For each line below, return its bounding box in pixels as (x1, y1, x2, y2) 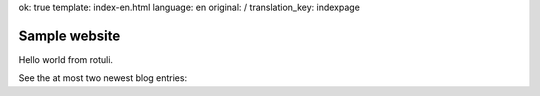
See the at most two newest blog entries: (18, 72, 188, 84)
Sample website (18, 27, 121, 44)
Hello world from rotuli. (18, 53, 114, 65)
